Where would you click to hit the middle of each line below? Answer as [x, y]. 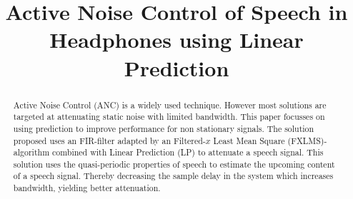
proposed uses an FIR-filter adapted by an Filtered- [109, 140]
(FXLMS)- [307, 140]
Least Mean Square [249, 140]
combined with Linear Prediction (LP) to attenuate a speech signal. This [188, 152]
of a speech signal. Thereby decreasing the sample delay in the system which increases [173, 176]
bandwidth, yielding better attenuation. [87, 188]
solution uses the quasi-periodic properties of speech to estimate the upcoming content [174, 164]
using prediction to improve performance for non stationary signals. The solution [164, 128]
